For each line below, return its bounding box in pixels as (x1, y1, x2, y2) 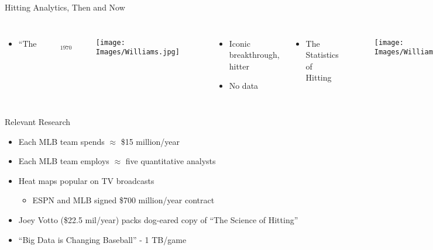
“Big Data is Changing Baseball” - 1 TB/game (18, 233, 187, 245)
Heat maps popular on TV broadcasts (18, 174, 154, 186)
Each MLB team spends (18, 135, 105, 147)
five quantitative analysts (125, 155, 216, 167)
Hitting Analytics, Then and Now (5, 1, 125, 13)
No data (229, 79, 259, 92)
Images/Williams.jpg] (95, 48, 180, 57)
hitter (229, 60, 249, 72)
